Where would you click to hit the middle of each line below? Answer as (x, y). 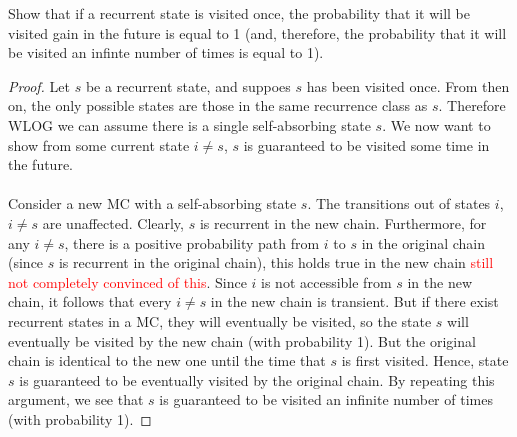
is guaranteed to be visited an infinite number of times (326, 399)
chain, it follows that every (90, 301)
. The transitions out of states (399, 203)
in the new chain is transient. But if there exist (354, 301)
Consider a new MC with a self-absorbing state (152, 203)
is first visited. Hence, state (425, 360)
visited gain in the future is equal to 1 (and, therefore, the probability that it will (257, 32)
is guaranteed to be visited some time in (366, 144)
